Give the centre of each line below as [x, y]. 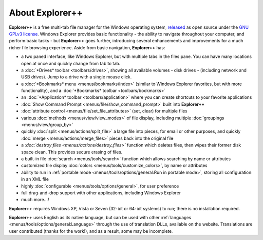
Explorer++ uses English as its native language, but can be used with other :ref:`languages [100, 218]
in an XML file [35, 179]
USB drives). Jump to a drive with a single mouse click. [76, 77]
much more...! [35, 200]
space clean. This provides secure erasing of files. [72, 152]
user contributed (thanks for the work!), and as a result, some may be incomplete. [91, 231]
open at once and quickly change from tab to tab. [71, 63]
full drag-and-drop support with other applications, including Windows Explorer [101, 193]
